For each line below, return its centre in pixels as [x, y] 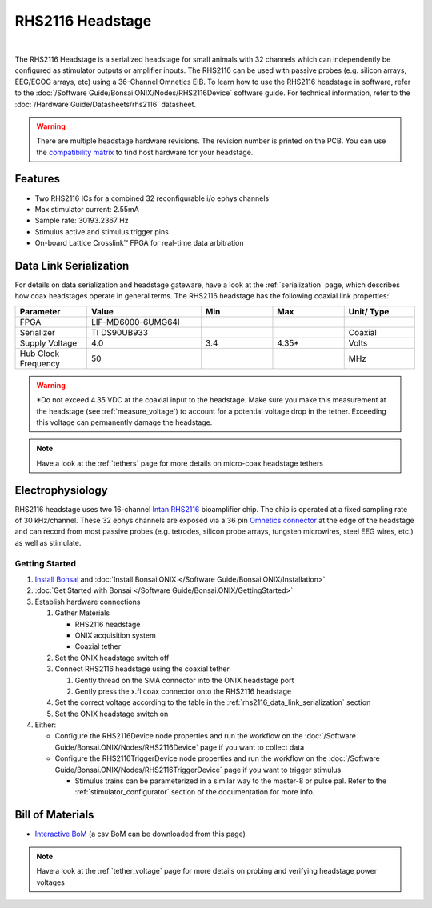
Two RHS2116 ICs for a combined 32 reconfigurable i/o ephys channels [152, 198]
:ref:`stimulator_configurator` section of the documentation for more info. [195, 792]
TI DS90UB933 [119, 332]
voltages [51, 882]
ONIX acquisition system [115, 635]
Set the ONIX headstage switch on [112, 714]
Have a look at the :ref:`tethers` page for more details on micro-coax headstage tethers [180, 463]
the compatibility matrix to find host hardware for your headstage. [145, 152]
